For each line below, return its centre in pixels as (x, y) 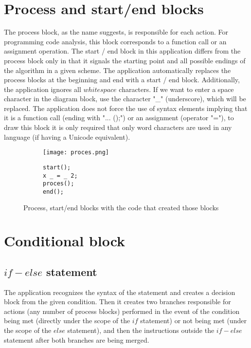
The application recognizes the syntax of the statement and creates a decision (120, 292)
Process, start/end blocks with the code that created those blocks (121, 207)
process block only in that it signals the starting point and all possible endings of (125, 60)
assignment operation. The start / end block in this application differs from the (122, 51)
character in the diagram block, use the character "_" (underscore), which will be (125, 99)
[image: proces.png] (76, 153)
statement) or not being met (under (193, 321)
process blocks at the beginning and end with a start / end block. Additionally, (122, 80)
